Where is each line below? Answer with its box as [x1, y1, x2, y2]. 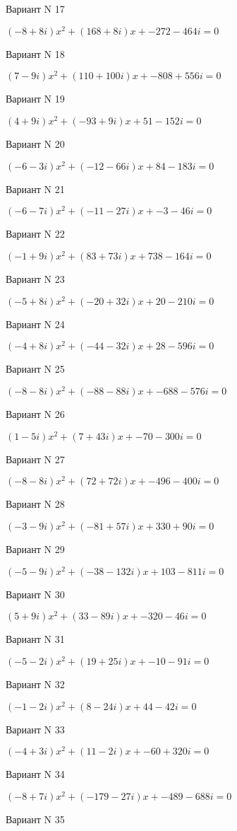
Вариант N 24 [6, 316, 65, 331]
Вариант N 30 [6, 586, 65, 601]
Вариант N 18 [6, 46, 65, 61]
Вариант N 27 [6, 451, 65, 466]
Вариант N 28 [6, 496, 65, 511]
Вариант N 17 [6, 1, 65, 16]
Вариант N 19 [6, 91, 65, 106]
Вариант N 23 [6, 272, 65, 286]
